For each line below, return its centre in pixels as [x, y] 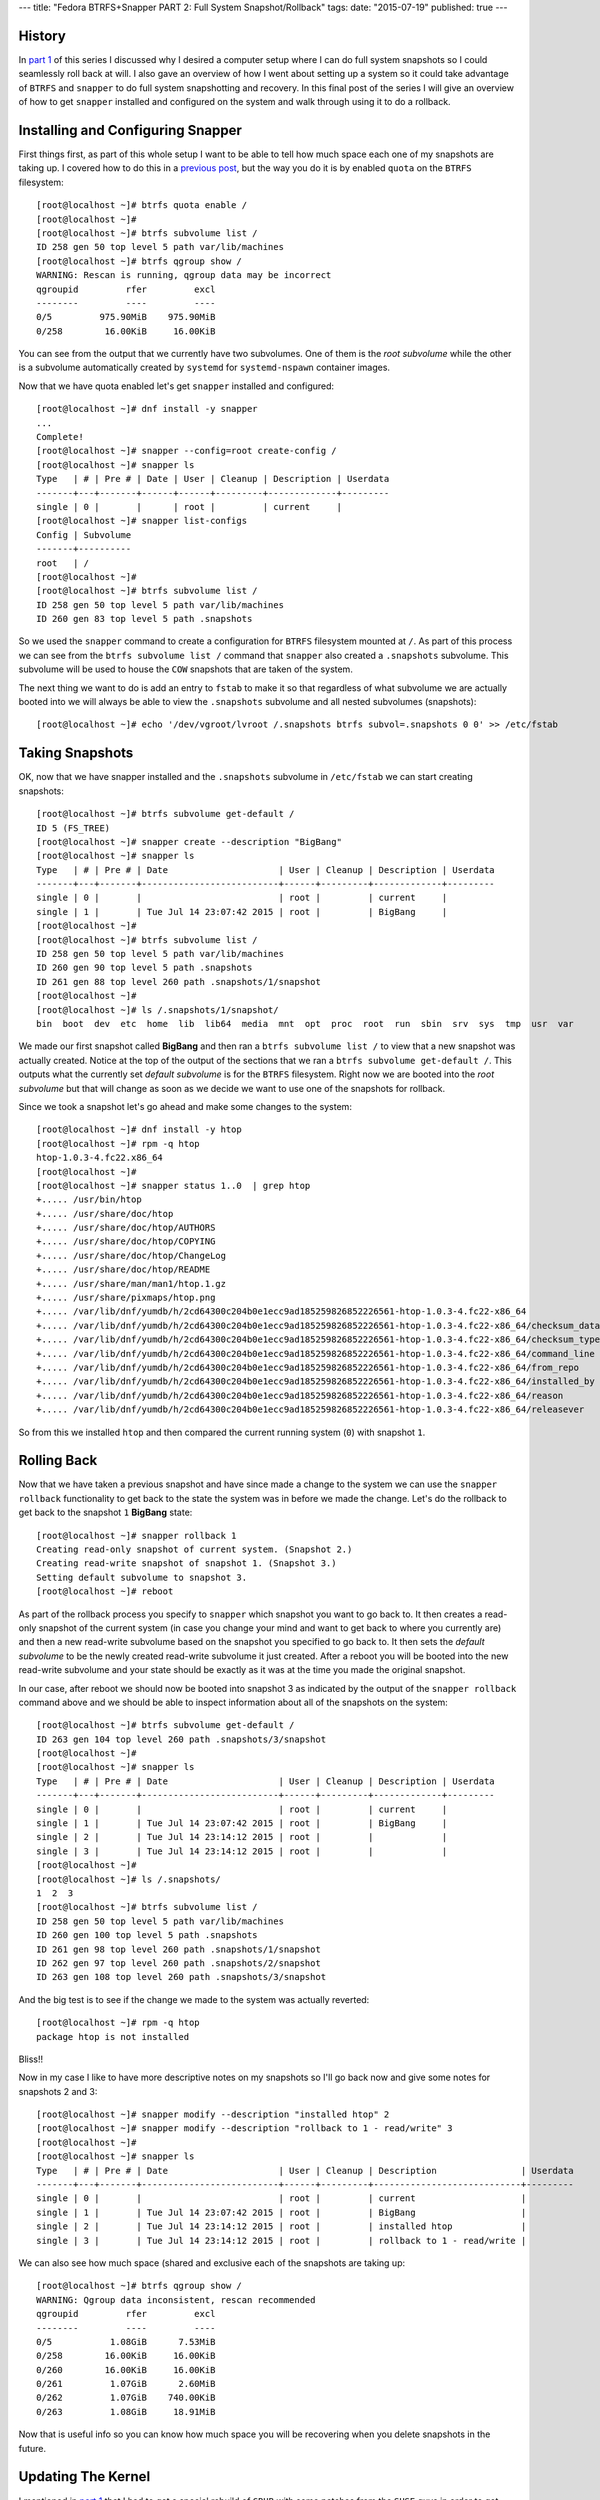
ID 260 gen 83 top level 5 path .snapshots [144, 619]
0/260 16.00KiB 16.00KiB [126, 2369]
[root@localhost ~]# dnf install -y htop [139, 1129]
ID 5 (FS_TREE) [73, 828]
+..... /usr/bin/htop [89, 1199]
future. [32, 2448]
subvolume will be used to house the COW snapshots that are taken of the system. [186, 669]
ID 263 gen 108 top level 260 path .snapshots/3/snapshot [181, 1977]
